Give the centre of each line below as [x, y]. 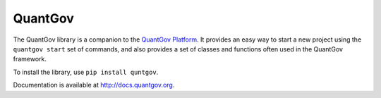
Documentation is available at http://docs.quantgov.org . [94, 85]
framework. [30, 59]
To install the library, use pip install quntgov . [86, 72]
